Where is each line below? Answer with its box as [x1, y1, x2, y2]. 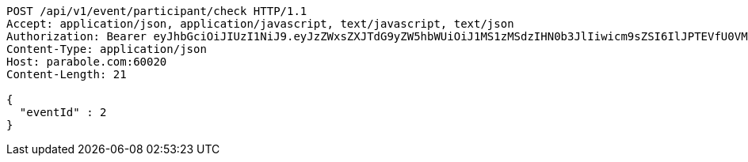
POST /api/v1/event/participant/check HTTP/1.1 [6, 5, 307, 17]
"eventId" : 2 [19, 106, 107, 119]
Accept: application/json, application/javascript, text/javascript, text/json [6, 17, 514, 30]
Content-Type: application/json [6, 43, 207, 55]
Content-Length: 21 [6, 68, 127, 81]
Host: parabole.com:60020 [6, 55, 167, 68]
